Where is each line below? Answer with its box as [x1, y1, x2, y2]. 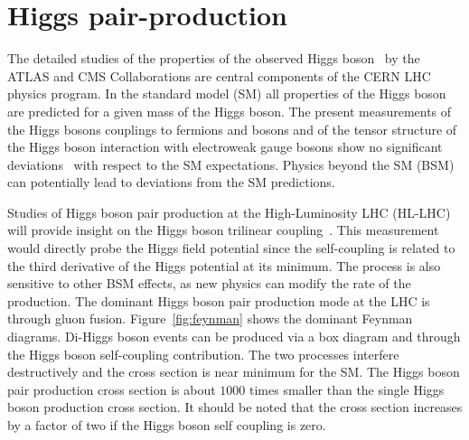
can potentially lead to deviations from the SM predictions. [7, 173, 335, 192]
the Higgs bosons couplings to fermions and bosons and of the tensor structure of [7, 119, 457, 138]
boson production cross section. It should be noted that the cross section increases [7, 398, 463, 417]
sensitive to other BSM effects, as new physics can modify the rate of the [7, 274, 411, 293]
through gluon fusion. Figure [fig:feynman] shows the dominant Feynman [7, 309, 413, 328]
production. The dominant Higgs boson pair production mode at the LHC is [7, 291, 430, 310]
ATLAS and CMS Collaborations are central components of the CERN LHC [7, 66, 431, 85]
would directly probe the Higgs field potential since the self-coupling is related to [7, 239, 455, 257]
